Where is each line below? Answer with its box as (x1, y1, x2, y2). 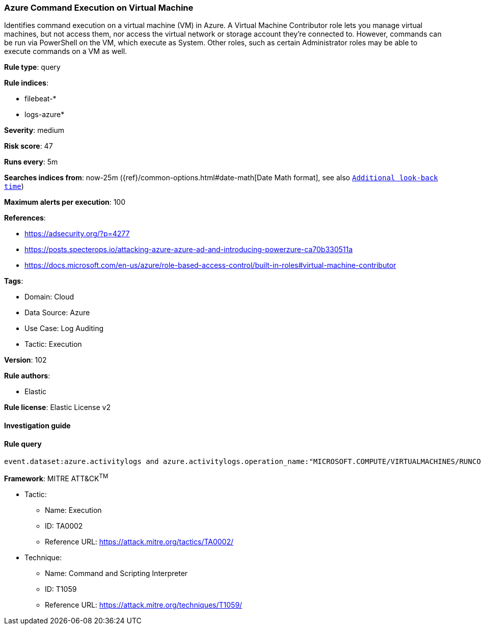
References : (4, 213, 46, 223)
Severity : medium (4, 126, 65, 135)
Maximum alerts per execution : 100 (4, 198, 126, 207)
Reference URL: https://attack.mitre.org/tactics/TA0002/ (45, 537, 234, 546)
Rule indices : (4, 78, 48, 88)
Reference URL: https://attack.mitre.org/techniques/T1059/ (45, 600, 243, 609)
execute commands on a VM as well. (4, 47, 127, 56)
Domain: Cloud (24, 292, 74, 302)
